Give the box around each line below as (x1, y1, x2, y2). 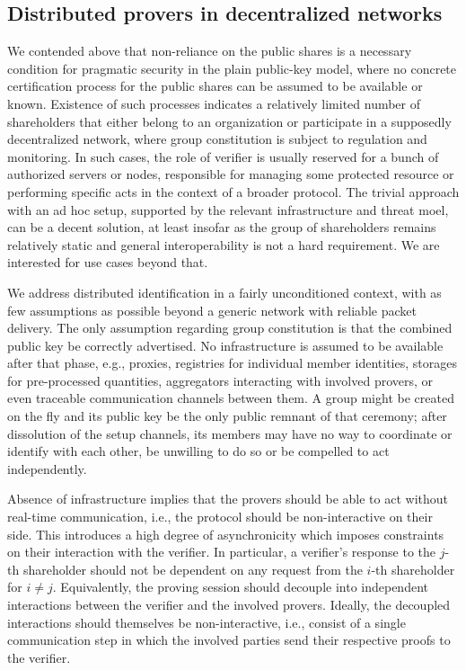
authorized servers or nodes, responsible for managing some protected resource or (7, 165, 454, 183)
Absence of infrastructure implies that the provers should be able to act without (7, 489, 448, 508)
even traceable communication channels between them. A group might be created (7, 389, 454, 407)
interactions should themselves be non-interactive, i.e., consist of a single (7, 612, 406, 631)
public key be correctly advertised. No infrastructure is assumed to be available (7, 335, 444, 354)
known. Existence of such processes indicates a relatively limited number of (7, 94, 421, 112)
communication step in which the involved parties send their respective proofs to (7, 630, 451, 649)
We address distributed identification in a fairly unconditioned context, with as (7, 282, 442, 301)
